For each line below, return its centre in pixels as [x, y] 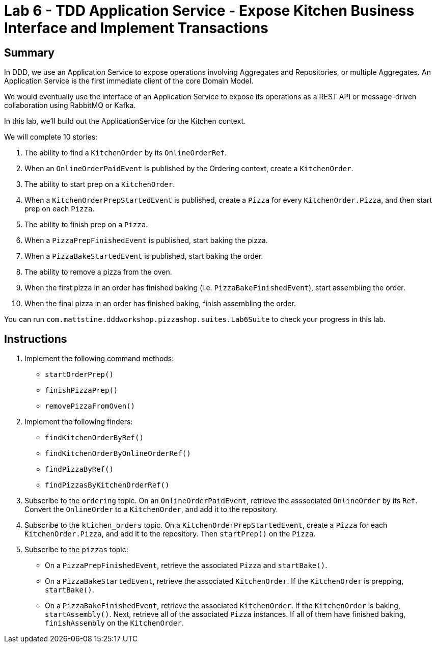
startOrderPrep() [79, 375]
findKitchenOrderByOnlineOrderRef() [118, 454]
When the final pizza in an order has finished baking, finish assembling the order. [160, 304]
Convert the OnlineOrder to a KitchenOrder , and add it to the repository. [151, 509]
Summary [29, 52]
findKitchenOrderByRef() [94, 438]
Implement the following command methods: [99, 359]
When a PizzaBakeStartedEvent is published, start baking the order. [144, 256]
